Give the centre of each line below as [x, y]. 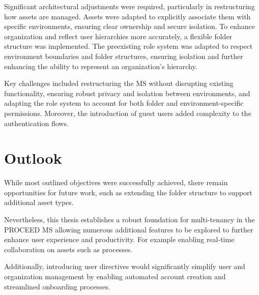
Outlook [33, 158]
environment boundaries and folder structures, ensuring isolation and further [124, 56]
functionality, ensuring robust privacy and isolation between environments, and [127, 93]
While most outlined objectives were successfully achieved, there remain [116, 182]
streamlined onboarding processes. [57, 286]
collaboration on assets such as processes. [68, 249]
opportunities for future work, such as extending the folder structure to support [128, 192]
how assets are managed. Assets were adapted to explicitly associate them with [127, 16]
